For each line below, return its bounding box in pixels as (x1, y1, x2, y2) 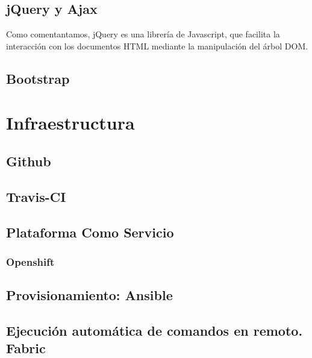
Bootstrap (6, 69, 70, 87)
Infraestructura (6, 110, 135, 135)
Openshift (6, 254, 55, 269)
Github (6, 151, 51, 170)
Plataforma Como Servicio (6, 222, 174, 241)
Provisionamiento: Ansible (6, 286, 173, 304)
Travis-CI (6, 187, 66, 206)
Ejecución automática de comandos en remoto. (6, 321, 303, 339)
